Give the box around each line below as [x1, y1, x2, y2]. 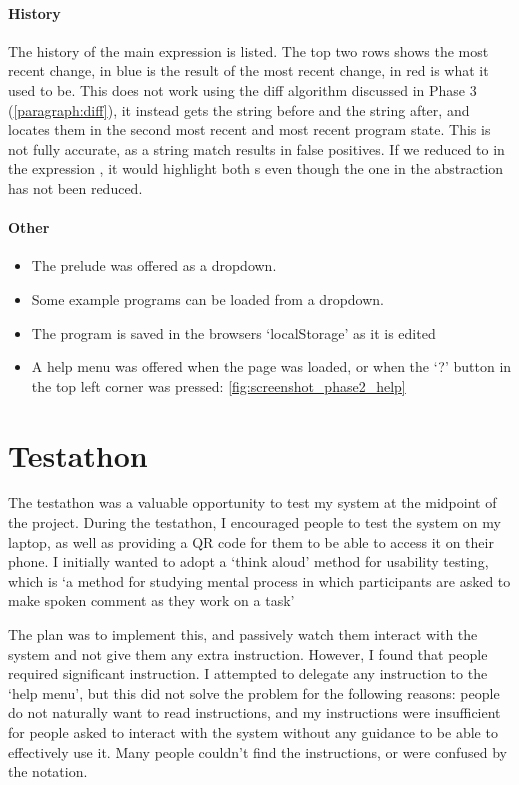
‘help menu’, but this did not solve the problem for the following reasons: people [8, 682, 500, 703]
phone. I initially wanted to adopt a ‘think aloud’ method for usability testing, [8, 551, 489, 572]
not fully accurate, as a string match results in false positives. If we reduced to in [8, 138, 505, 159]
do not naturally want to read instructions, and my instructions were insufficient [8, 702, 501, 723]
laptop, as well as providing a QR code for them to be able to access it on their [8, 531, 494, 552]
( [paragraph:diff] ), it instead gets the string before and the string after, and [8, 99, 470, 120]
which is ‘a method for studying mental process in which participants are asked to [8, 570, 511, 591]
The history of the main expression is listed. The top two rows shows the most [8, 40, 489, 61]
